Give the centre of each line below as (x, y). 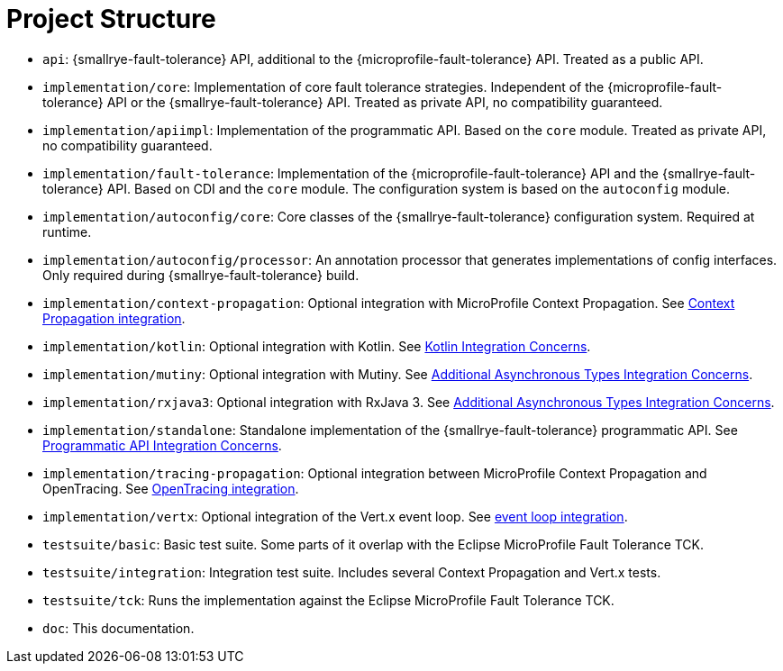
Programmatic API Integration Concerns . (162, 445)
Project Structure (111, 19)
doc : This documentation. (118, 628)
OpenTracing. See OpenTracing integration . (171, 488)
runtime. (67, 231)
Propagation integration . (114, 318)
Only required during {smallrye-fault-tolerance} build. (201, 275)
